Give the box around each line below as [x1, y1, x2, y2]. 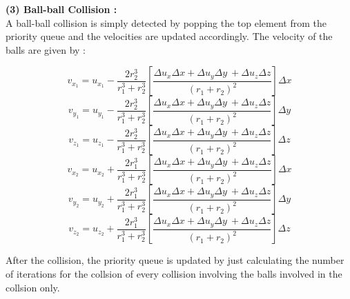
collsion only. [6, 280, 60, 294]
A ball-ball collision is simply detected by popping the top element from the [6, 15, 327, 30]
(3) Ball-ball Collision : [6, 2, 117, 16]
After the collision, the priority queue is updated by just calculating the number [6, 253, 344, 267]
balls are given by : [6, 42, 86, 56]
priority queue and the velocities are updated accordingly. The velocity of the [6, 29, 333, 43]
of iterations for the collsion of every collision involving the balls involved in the [6, 266, 342, 280]
